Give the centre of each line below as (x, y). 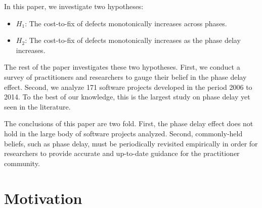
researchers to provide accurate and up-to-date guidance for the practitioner (122, 153)
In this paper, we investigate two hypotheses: (74, 6)
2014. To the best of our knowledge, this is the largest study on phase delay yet (127, 97)
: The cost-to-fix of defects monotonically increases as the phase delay (133, 40)
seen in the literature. (37, 106)
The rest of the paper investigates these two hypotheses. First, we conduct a (122, 67)
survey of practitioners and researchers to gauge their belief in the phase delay (125, 76)
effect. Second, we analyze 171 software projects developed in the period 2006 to (128, 87)
